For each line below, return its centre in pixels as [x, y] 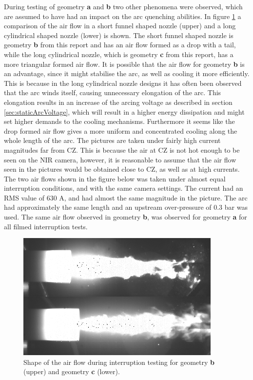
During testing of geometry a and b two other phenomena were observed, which [123, 6]
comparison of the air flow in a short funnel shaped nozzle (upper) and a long [120, 26]
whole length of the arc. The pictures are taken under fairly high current [112, 140]
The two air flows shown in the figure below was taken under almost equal [115, 178]
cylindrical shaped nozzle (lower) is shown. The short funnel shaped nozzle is [119, 35]
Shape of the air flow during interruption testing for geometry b [119, 362]
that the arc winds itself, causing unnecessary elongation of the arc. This [113, 92]
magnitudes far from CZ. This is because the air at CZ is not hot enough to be [122, 150]
